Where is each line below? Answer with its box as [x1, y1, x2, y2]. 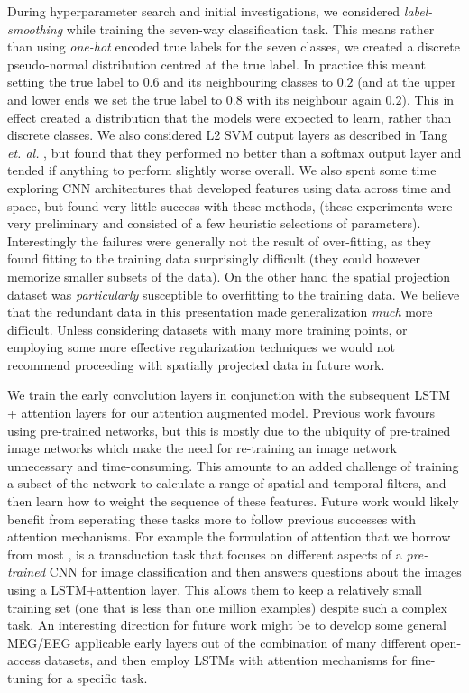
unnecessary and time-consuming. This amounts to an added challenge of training [7, 456, 459, 475]
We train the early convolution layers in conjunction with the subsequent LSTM [7, 385, 450, 404]
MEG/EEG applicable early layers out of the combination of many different [7, 633, 427, 651]
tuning [7, 668, 43, 687]
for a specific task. [47, 668, 148, 687]
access [7, 651, 41, 670]
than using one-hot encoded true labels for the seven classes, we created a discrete [7, 37, 460, 56]
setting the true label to [7, 72, 139, 91]
